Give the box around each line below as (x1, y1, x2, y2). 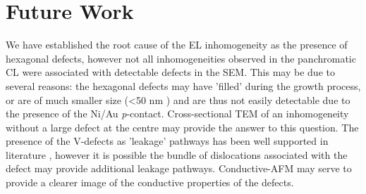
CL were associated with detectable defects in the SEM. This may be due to (6, 65, 335, 79)
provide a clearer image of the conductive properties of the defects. (6, 175, 294, 190)
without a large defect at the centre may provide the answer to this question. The (6, 119, 359, 134)
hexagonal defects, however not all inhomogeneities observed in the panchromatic (6, 51, 356, 65)
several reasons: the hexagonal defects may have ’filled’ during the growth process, (6, 78, 361, 93)
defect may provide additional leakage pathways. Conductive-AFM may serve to (6, 161, 352, 176)
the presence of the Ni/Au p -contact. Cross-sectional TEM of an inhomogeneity (6, 106, 349, 121)
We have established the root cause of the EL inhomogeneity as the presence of (6, 37, 348, 52)
